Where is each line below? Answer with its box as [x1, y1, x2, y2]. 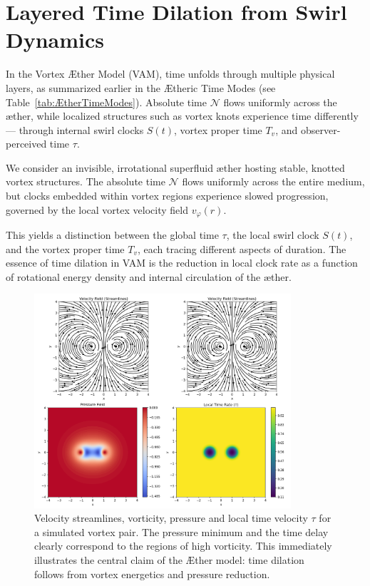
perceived [6, 136, 47, 151]
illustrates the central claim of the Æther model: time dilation [34, 552, 304, 567]
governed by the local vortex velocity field [6, 202, 188, 217]
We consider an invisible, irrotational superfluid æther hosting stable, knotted [6, 160, 345, 175]
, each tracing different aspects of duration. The [137, 241, 346, 256]
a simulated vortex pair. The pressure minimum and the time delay [34, 524, 329, 539]
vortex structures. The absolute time [6, 174, 165, 189]
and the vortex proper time [6, 241, 125, 256]
